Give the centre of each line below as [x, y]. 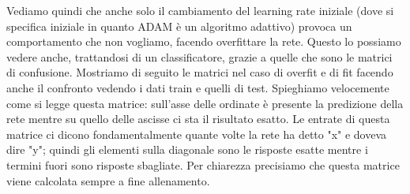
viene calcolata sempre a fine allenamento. [108, 180]
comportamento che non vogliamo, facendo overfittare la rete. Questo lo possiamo [204, 41]
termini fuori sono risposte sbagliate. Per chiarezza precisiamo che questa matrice [203, 164]
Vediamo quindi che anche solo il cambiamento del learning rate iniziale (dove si [200, 10]
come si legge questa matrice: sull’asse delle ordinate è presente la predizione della [205, 103]
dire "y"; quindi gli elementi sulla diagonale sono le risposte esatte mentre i [187, 149]
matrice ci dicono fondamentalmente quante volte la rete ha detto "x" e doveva [197, 134]
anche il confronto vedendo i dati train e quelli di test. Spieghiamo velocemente [198, 87]
